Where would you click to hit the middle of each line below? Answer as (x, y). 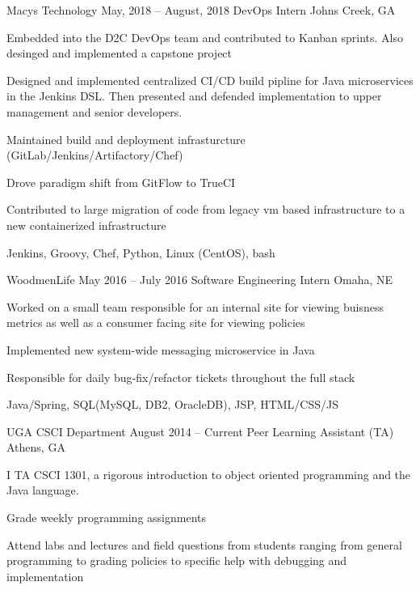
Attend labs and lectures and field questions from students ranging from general (204, 544)
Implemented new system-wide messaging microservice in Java (161, 349)
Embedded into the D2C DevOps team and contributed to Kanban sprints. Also (205, 37)
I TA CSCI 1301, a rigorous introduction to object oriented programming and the (209, 474)
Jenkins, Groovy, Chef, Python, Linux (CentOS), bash (141, 252)
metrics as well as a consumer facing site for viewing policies (156, 323)
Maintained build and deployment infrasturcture (126, 139)
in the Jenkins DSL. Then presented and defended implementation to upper (194, 96)
